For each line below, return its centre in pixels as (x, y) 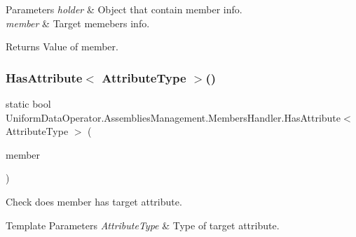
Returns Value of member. (62, 46)
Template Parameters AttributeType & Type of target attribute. (143, 225)
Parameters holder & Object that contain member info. (124, 9)
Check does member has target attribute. (94, 201)
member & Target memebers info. (78, 23)
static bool (28, 103)
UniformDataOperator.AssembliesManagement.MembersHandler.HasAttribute (173, 117)
